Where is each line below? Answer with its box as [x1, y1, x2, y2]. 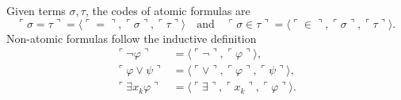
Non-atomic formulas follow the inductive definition [6, 29, 257, 46]
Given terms [6, 2, 66, 18]
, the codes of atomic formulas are [85, 2, 250, 18]
